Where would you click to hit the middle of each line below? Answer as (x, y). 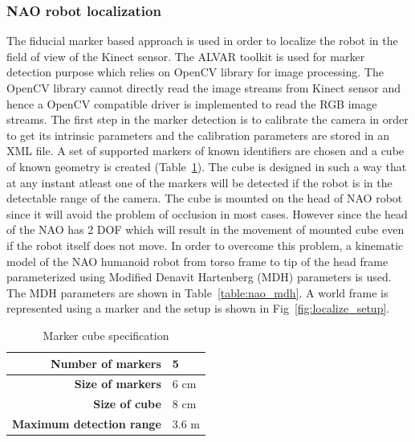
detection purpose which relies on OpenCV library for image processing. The (195, 72)
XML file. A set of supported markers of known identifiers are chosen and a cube (205, 151)
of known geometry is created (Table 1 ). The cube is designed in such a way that (207, 166)
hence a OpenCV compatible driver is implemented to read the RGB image (192, 103)
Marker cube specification (106, 335)
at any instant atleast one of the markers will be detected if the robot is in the (199, 182)
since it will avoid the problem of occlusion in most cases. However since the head (207, 213)
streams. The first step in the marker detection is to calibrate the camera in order (207, 119)
